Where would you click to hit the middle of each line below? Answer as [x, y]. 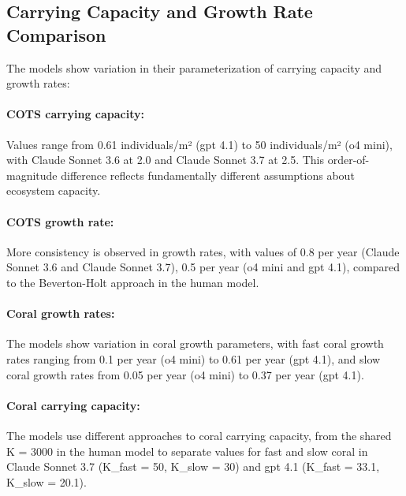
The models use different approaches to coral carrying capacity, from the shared [199, 435]
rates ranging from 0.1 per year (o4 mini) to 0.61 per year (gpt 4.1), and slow [194, 358]
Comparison [56, 34]
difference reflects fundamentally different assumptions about [208, 175]
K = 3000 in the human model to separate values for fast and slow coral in [187, 451]
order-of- [348, 160]
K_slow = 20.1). [47, 481]
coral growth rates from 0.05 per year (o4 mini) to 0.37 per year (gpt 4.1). [185, 374]
